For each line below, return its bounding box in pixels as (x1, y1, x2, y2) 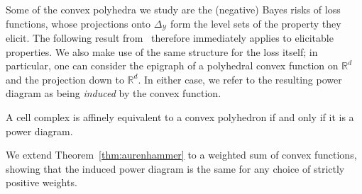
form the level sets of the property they (170, 16, 341, 30)
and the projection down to (6, 72, 124, 86)
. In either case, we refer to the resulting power (138, 72, 342, 86)
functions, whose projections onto (6, 16, 151, 30)
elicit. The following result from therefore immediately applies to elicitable (6, 30, 334, 45)
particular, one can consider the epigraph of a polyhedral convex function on (6, 58, 339, 73)
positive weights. (6, 175, 77, 190)
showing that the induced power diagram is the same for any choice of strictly (6, 161, 345, 176)
